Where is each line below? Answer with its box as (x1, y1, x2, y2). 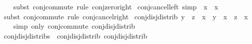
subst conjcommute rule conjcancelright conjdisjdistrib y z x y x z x (3, 11, 248, 21)
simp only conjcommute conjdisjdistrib (13, 21, 135, 31)
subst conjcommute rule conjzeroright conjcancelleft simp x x (13, 1, 218, 11)
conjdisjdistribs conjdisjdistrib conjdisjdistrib (3, 30, 147, 41)
